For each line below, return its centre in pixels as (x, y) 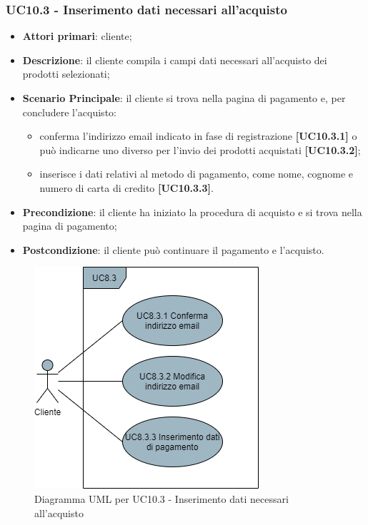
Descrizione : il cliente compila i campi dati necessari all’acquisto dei (175, 60)
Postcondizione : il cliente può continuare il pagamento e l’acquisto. (173, 249)
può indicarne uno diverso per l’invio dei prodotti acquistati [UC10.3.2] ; (200, 149)
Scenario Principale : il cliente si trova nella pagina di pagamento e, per (184, 98)
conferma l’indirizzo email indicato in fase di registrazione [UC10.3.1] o (198, 136)
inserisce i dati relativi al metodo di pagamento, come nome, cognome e (197, 174)
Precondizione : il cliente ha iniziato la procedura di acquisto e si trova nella (192, 211)
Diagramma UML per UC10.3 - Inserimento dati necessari (161, 498)
